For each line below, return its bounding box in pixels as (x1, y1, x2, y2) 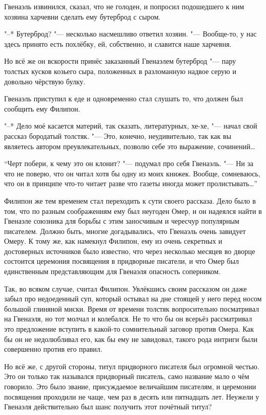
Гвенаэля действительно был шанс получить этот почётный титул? (4, 401, 212, 412)
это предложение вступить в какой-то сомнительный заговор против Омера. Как (4, 323, 254, 334)
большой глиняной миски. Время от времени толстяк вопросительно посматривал (4, 303, 259, 314)
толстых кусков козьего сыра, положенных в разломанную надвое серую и (4, 65, 236, 76)
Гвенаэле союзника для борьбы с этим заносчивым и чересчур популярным (4, 215, 239, 226)
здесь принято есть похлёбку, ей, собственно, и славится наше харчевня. (4, 38, 232, 49)
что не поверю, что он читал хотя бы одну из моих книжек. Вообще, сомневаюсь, (4, 168, 260, 178)
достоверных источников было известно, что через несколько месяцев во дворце (4, 245, 255, 256)
